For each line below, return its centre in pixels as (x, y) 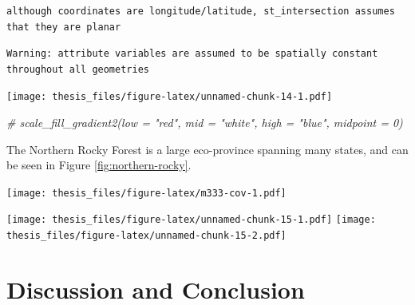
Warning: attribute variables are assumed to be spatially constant (192, 54)
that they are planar (64, 27)
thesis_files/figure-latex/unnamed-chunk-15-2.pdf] (146, 236)
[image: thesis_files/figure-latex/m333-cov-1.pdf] (146, 193)
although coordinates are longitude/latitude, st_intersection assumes (201, 11)
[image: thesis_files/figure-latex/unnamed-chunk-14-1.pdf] (170, 97)
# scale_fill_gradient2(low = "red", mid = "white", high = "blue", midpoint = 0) (205, 123)
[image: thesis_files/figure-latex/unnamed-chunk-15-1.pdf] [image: (191, 220)
